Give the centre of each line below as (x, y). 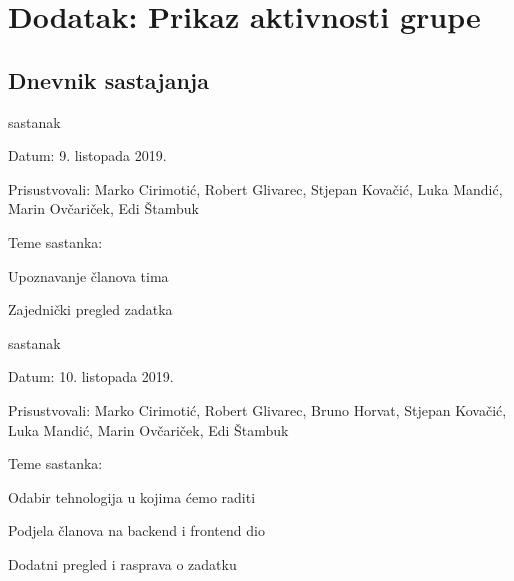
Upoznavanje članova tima (88, 275)
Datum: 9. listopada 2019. (87, 155)
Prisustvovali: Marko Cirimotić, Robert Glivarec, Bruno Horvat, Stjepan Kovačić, (257, 409)
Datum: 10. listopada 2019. (91, 376)
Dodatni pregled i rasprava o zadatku (122, 563)
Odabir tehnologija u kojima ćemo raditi (132, 496)
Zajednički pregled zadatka (90, 309)
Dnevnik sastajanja (108, 79)
